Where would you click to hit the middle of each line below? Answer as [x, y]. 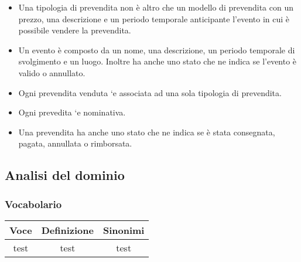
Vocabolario [33, 204]
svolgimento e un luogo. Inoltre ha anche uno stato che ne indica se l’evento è [158, 61]
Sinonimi [124, 230]
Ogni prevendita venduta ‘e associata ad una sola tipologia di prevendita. [150, 92]
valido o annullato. [52, 72]
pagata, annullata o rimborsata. [75, 143]
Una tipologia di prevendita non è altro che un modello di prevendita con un [156, 7]
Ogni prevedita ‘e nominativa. [72, 112]
